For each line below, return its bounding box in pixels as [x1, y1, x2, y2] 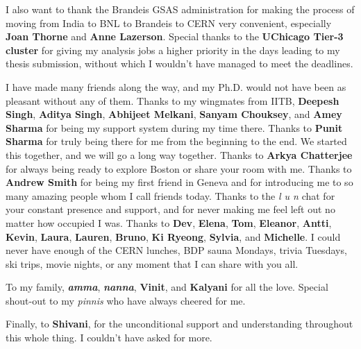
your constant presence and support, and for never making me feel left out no [6, 202, 335, 216]
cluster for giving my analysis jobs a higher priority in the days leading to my [6, 42, 340, 57]
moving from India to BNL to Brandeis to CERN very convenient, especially [6, 15, 332, 30]
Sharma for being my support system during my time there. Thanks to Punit [6, 120, 343, 135]
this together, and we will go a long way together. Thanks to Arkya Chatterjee [6, 147, 353, 162]
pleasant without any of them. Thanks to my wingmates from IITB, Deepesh [6, 93, 339, 108]
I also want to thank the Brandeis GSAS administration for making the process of [6, 2, 355, 16]
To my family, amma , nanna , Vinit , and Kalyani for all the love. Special [6, 280, 328, 294]
